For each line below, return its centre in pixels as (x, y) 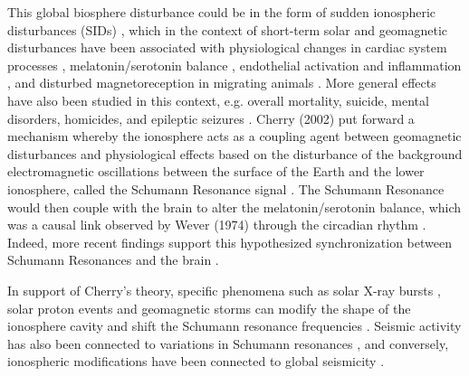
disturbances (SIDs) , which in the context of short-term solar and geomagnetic (228, 29)
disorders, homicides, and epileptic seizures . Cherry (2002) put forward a (211, 118)
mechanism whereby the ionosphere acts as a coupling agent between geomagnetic (234, 136)
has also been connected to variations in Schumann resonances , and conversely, (228, 343)
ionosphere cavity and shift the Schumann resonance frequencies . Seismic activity (234, 326)
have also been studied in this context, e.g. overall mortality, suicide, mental (218, 100)
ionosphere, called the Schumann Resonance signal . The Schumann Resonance (226, 188)
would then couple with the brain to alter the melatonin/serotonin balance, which (234, 207)
